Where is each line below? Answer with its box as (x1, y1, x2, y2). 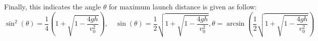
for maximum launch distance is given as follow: (109, 1, 257, 11)
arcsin (226, 20, 245, 28)
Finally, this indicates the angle (4, 1, 101, 11)
